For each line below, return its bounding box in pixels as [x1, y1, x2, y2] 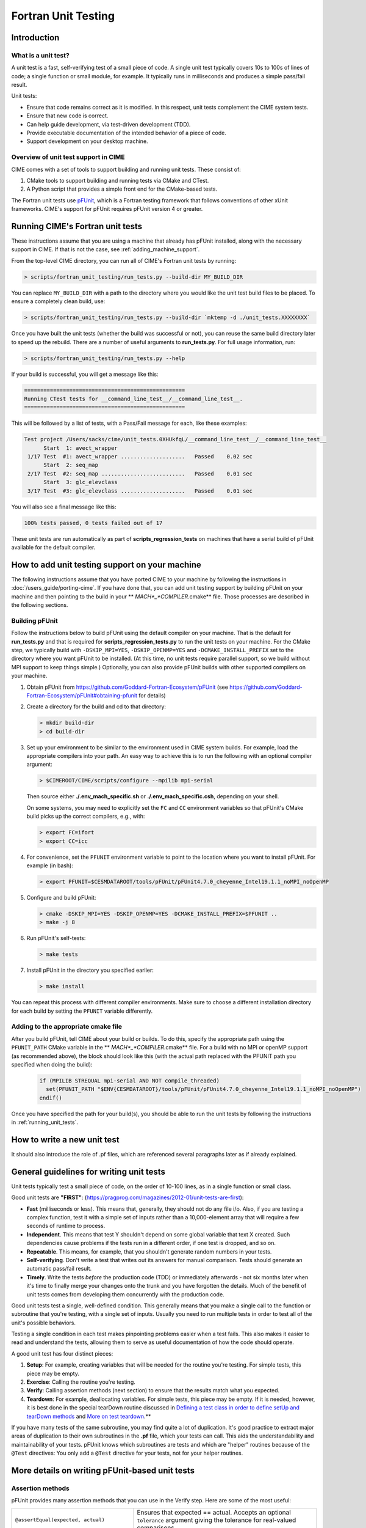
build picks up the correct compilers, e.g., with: [26, 813, 145, 820]
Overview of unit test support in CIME [11, 153, 125, 161]
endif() [39, 1094, 62, 1101]
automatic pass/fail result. [26, 1265, 92, 1273]
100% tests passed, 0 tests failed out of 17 [24, 520, 163, 526]
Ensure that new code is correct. [26, 112, 109, 119]
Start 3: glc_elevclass [43, 479, 118, 486]
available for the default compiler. [11, 543, 96, 551]
